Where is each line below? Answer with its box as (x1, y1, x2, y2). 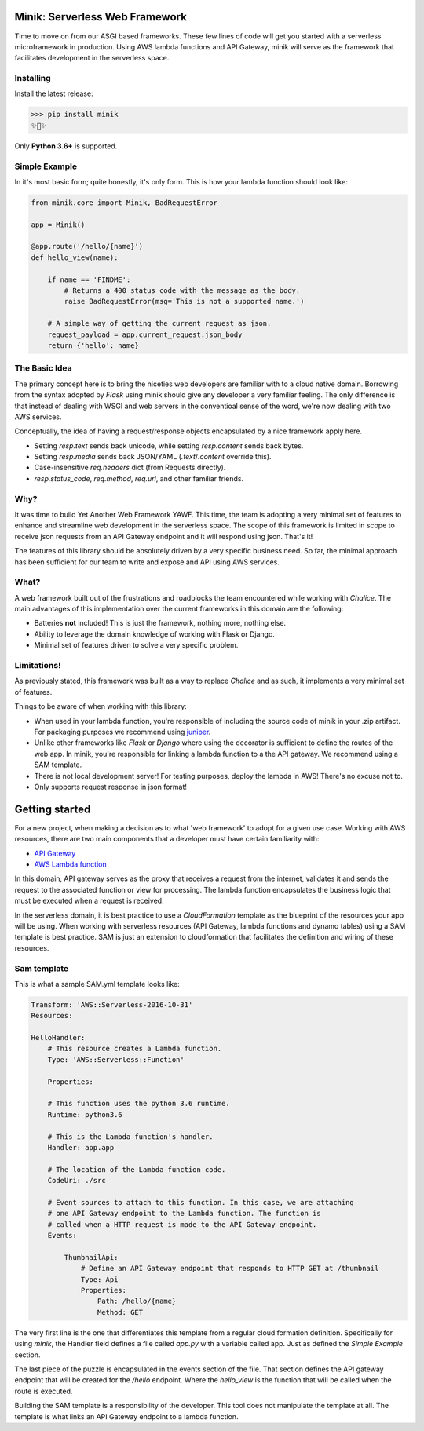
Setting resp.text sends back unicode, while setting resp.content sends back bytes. (34, 440, 304, 451)
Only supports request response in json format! (34, 782, 188, 791)
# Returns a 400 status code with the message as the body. (64, 287, 301, 295)
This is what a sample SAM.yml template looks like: (14, 979, 180, 988)
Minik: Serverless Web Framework (14, 10, 188, 24)
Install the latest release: (14, 89, 93, 98)
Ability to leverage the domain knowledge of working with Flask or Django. (34, 629, 275, 639)
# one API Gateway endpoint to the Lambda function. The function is (47, 1209, 321, 1218)
